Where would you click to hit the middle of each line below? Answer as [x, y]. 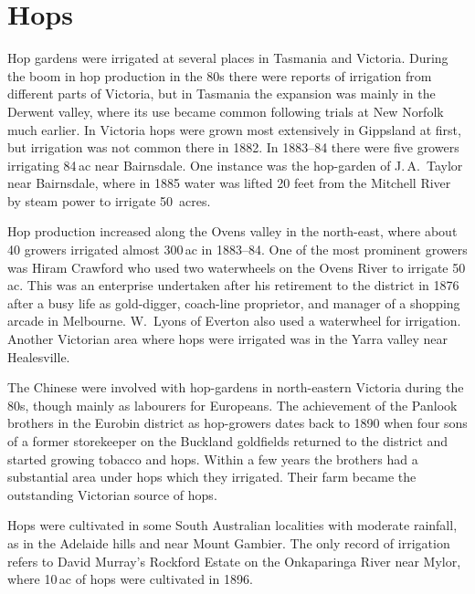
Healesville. [39, 356]
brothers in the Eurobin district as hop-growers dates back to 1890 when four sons [237, 423]
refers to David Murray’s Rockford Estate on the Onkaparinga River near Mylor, [234, 561]
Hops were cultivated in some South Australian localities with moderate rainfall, [232, 525]
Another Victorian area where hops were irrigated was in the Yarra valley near [227, 339]
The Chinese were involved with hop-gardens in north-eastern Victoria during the [236, 387]
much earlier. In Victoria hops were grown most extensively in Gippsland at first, [234, 129]
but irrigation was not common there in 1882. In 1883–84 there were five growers [233, 147]
